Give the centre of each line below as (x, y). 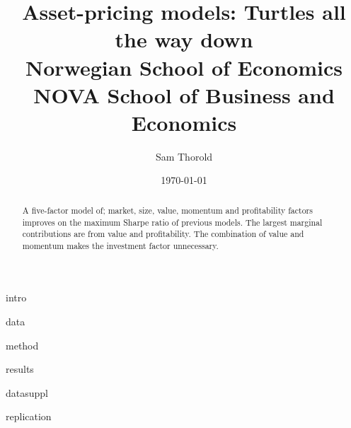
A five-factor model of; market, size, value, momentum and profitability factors (167, 210)
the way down (184, 39)
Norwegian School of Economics (184, 67)
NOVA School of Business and (184, 94)
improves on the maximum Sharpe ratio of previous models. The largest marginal (172, 222)
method (22, 345)
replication (29, 416)
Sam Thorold (184, 156)
